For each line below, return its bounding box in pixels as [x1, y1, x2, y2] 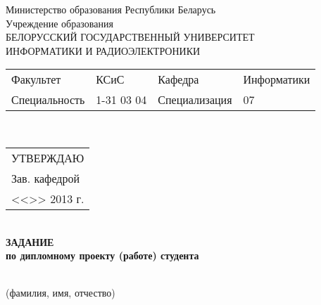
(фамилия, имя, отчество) [6, 285, 115, 300]
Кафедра [158, 71, 199, 88]
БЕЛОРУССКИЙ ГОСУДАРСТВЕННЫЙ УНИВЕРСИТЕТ [6, 30, 255, 44]
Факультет [11, 71, 61, 88]
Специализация [158, 91, 232, 108]
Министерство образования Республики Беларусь [6, 2, 216, 16]
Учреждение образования [6, 15, 113, 30]
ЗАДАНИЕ [6, 234, 54, 249]
